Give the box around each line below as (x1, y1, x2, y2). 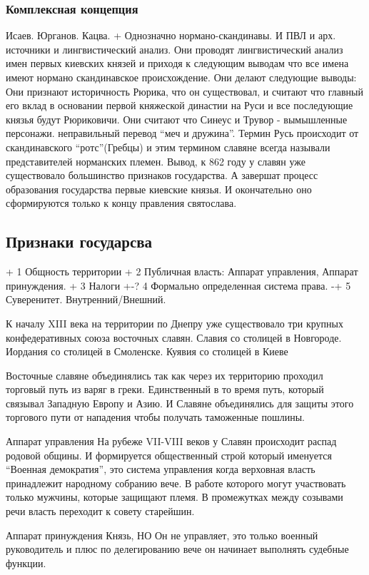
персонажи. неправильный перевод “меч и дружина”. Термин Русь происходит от (6, 126, 359, 141)
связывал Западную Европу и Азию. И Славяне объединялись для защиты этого (6, 395, 354, 410)
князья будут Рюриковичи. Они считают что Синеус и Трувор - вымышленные (6, 111, 348, 126)
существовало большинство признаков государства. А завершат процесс (6, 168, 318, 183)
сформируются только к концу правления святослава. (6, 195, 237, 210)
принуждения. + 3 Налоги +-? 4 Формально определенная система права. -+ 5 (6, 278, 351, 292)
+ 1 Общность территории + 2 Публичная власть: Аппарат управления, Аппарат (6, 264, 358, 279)
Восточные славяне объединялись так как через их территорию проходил (6, 367, 323, 382)
